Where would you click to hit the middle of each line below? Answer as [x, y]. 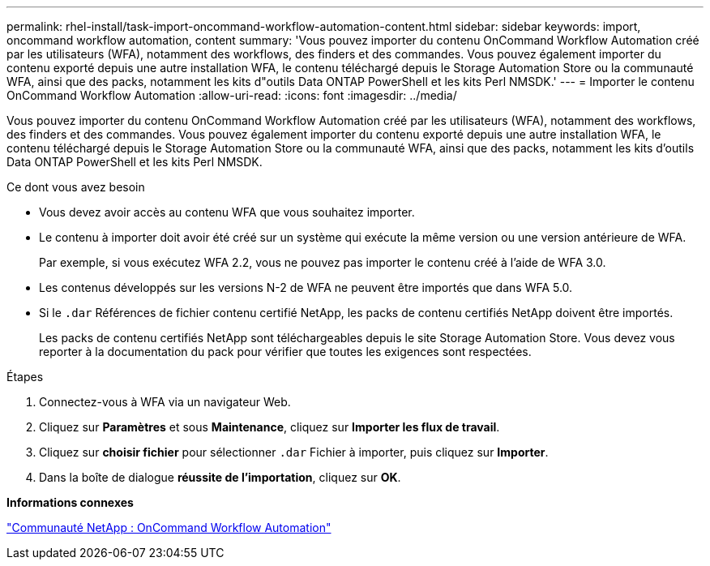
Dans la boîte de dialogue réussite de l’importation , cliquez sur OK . [220, 477]
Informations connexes [70, 502]
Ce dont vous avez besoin [76, 187]
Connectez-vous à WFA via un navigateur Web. [165, 402]
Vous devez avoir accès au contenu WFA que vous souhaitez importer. [227, 212]
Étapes [25, 377]
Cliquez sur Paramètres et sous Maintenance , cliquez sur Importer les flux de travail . [269, 427]
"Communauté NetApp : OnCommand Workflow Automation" [169, 527]
